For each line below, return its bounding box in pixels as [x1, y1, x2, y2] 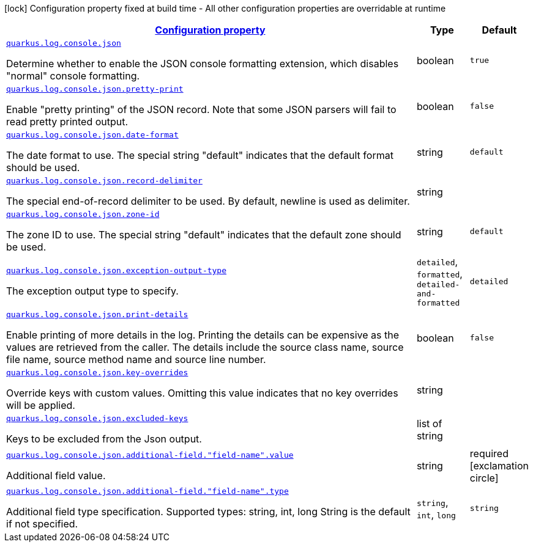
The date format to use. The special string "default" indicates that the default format [6, 149, 393, 161]
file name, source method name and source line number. [6, 353, 266, 365]
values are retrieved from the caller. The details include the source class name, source [6, 341, 404, 353]
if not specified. [6, 518, 78, 530]
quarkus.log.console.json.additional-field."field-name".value [6, 450, 294, 460]
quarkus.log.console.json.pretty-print [6, 84, 184, 94]
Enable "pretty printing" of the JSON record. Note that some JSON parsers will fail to [6, 103, 397, 116]
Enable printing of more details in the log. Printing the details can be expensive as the [6, 329, 399, 341]
